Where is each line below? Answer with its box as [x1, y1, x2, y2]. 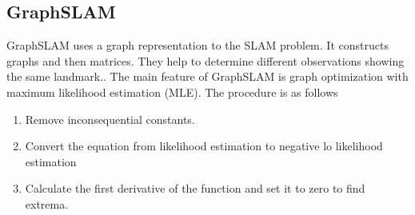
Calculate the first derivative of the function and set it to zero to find [25, 180, 365, 197]
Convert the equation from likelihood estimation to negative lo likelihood [25, 137, 383, 154]
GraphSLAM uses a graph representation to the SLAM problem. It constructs [6, 37, 389, 54]
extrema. [25, 195, 69, 212]
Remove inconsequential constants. [25, 110, 195, 127]
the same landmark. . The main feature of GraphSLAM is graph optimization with [6, 68, 409, 85]
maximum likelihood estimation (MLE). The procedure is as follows [6, 83, 338, 100]
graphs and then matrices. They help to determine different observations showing [6, 52, 405, 69]
